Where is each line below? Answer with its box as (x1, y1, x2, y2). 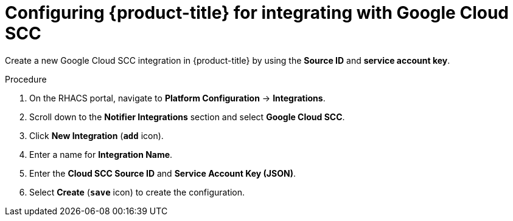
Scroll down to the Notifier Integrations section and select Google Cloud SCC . (29, 111, 345, 122)
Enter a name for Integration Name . (29, 149, 173, 160)
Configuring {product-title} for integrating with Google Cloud (5, 2, 509, 23)
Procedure (5, 73, 47, 84)
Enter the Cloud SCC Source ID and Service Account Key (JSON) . (29, 168, 296, 178)
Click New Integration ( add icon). (29, 130, 164, 141)
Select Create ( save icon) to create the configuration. (29, 186, 245, 197)
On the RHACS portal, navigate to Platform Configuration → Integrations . (29, 92, 326, 103)
